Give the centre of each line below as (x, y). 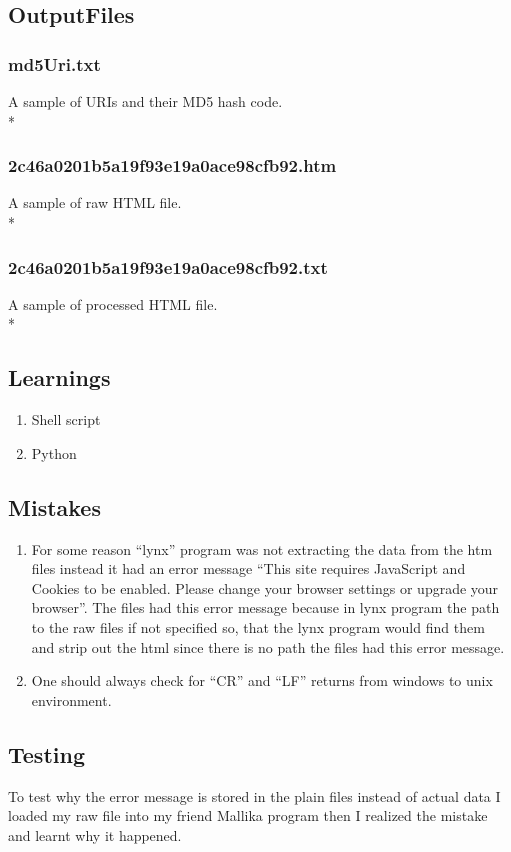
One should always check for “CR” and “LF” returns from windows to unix (262, 680)
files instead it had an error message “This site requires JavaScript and (248, 568)
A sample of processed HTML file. (113, 303)
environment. (71, 699)
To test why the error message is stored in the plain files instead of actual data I (254, 795)
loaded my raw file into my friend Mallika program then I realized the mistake (248, 815)
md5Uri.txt (54, 63)
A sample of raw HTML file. (95, 202)
